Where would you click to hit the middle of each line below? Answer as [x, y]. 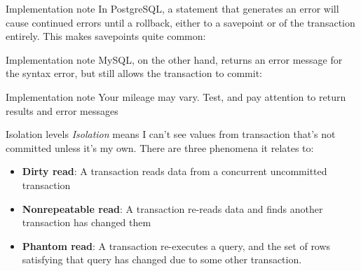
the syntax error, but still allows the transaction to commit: [134, 73]
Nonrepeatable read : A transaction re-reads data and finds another [172, 208]
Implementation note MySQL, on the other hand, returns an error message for [174, 59]
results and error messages [62, 110]
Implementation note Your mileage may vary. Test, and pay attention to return [176, 96]
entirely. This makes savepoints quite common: [106, 36]
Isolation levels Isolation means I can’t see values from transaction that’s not [171, 134]
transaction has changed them [87, 222]
